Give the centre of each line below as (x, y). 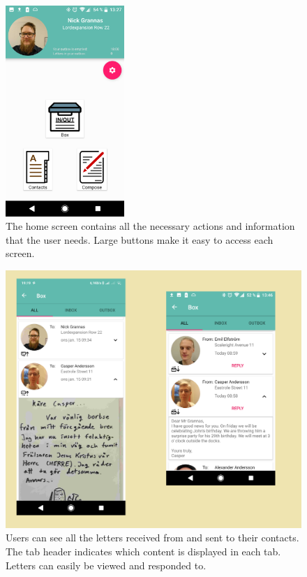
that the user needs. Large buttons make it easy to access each (140, 239)
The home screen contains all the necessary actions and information (150, 226)
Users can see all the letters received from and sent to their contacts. (152, 538)
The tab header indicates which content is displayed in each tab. (143, 551)
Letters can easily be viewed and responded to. (106, 565)
